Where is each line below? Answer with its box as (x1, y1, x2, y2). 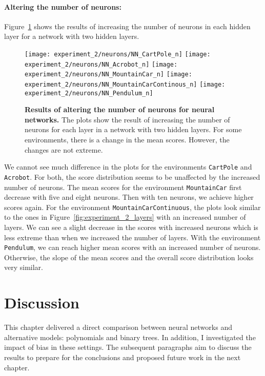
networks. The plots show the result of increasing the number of (25, 114, 230, 124)
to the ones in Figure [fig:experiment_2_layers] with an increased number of (4, 212, 246, 222)
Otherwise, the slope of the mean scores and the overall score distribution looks (4, 252, 254, 262)
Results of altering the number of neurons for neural (25, 104, 215, 115)
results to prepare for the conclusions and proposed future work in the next (4, 351, 241, 362)
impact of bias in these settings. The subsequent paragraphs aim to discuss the (4, 342, 252, 352)
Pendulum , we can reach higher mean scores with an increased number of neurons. (4, 242, 261, 253)
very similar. (4, 262, 43, 273)
